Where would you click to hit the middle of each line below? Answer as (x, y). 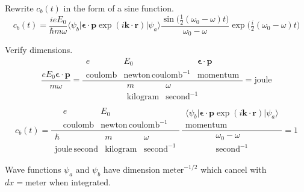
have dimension (132, 169)
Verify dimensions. (39, 50)
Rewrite (19, 8)
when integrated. (80, 181)
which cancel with (234, 169)
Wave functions (33, 169)
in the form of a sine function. (119, 8)
